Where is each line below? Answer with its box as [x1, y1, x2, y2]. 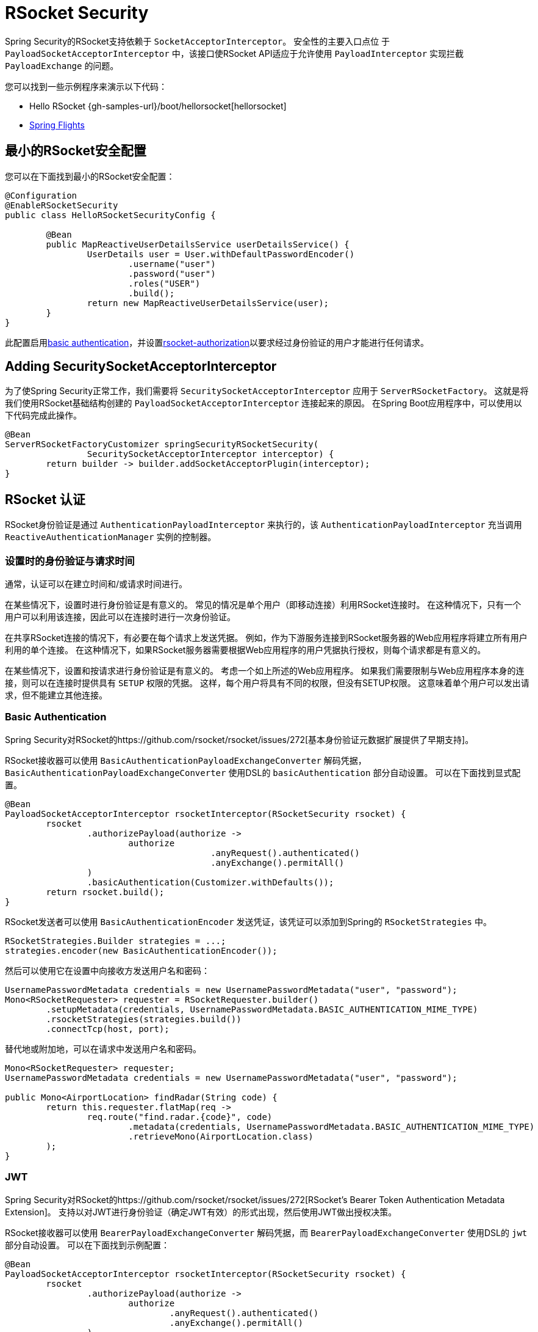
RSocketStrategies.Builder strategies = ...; [5, 935, 226, 946]
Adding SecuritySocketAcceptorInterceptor [5, 359, 277, 375]
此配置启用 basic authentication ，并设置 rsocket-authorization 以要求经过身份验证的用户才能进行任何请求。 [5, 337, 429, 348]
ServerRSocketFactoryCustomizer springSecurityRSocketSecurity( [5, 439, 319, 450]
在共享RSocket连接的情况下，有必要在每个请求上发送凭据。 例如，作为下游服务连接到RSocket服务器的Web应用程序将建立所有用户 [5, 632, 528, 643]
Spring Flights [29, 119, 85, 130]
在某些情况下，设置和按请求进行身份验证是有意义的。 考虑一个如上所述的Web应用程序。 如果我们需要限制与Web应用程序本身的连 [5, 665, 525, 676]
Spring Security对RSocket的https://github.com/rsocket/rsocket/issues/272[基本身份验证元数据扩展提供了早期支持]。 [5, 734, 474, 745]
